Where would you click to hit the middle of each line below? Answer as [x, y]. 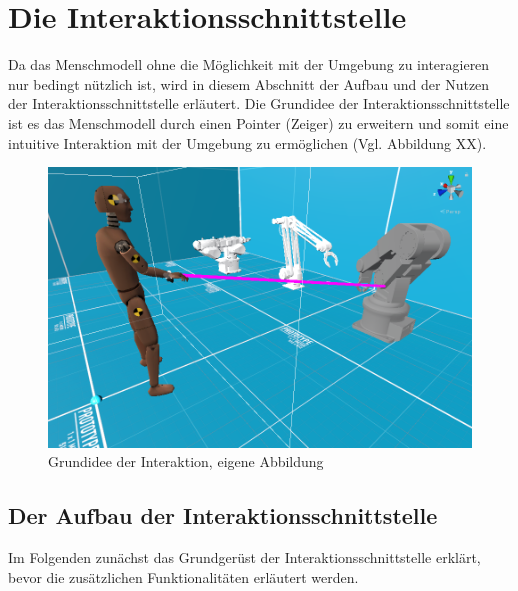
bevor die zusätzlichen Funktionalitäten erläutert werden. [183, 576]
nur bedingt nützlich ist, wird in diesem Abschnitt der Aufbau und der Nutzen [249, 83]
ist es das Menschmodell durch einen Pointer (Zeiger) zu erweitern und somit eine [258, 122]
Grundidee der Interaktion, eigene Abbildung [186, 461]
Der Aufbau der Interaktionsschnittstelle [223, 515]
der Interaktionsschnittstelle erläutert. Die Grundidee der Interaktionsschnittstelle [259, 103]
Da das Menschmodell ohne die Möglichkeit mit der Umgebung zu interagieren [249, 64]
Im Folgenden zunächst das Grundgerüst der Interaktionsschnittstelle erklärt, [244, 557]
